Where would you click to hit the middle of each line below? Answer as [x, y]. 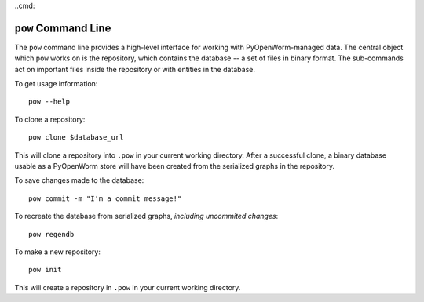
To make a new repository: [58, 252]
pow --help [49, 102]
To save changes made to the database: [79, 180]
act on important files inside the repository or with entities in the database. [135, 69]
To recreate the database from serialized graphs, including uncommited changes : [146, 216]
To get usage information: [56, 84]
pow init [45, 270]
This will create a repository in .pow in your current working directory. [128, 287]
